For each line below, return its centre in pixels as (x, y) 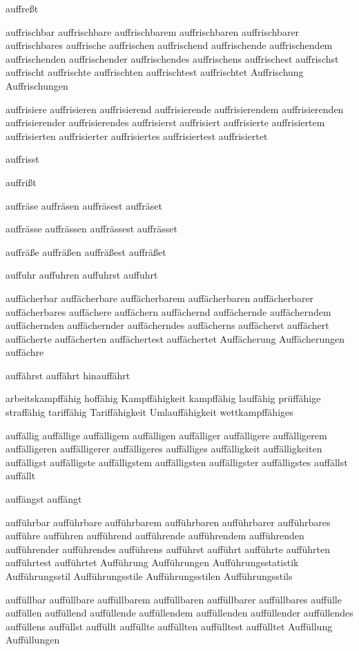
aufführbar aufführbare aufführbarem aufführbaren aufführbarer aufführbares (168, 522)
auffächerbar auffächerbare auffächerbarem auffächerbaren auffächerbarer (160, 298)
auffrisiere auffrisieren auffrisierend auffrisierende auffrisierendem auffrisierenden (175, 109)
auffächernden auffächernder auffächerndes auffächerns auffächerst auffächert (167, 325)
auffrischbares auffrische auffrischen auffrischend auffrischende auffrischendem (169, 45)
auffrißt (21, 182)
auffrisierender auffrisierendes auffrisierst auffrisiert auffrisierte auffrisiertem (165, 122)
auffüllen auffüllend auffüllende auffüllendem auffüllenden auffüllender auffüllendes (179, 613)
